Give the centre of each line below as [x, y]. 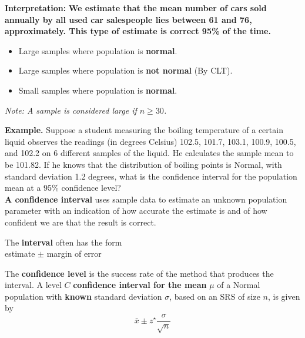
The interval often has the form [63, 242]
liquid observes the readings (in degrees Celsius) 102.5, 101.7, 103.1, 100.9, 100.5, [150, 141]
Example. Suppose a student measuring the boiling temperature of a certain [144, 130]
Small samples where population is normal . [98, 90]
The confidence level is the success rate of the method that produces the [139, 273]
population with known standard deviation [83, 296]
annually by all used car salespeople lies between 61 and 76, [128, 19]
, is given [284, 296]
